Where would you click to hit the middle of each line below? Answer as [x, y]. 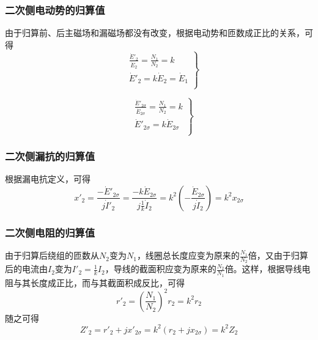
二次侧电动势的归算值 [55, 9]
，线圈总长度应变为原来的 [188, 255]
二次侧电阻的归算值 [50, 232]
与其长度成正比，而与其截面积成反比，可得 [99, 282]
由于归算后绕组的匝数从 [52, 255]
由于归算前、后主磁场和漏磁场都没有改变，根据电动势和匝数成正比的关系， [155, 33]
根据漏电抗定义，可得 [48, 179]
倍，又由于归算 [278, 255]
